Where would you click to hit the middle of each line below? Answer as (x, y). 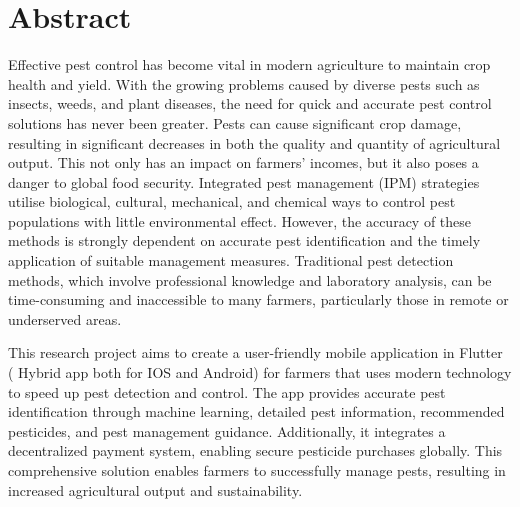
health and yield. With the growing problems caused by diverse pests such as (244, 83)
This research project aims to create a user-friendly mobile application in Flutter (255, 352)
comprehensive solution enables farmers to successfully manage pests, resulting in (257, 470)
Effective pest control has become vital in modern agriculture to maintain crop (249, 64)
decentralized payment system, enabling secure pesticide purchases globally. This (255, 450)
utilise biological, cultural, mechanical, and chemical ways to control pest (232, 201)
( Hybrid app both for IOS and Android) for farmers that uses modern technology (260, 372)
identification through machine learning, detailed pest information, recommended (256, 411)
